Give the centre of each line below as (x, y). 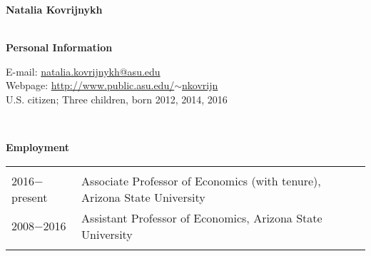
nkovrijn (200, 85)
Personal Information (59, 47)
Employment (38, 147)
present (30, 197)
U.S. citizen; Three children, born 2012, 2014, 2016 (117, 99)
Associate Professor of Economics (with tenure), (201, 180)
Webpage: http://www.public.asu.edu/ (90, 85)
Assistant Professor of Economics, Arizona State (202, 217)
